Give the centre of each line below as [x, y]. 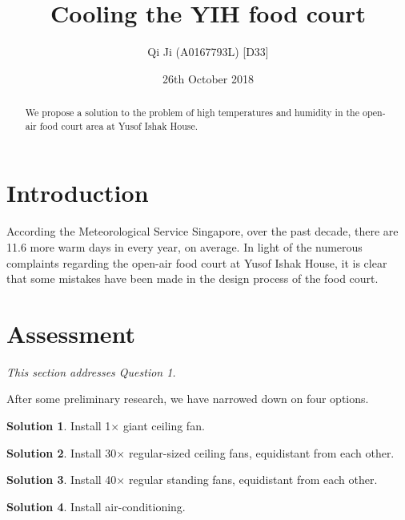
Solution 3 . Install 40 [62, 480]
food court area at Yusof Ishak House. [119, 125]
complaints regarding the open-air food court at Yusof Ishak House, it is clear [197, 262]
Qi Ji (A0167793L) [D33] [208, 52]
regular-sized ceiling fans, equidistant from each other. [261, 452]
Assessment [71, 333]
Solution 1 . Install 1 [59, 426]
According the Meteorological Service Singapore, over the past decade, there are [202, 231]
